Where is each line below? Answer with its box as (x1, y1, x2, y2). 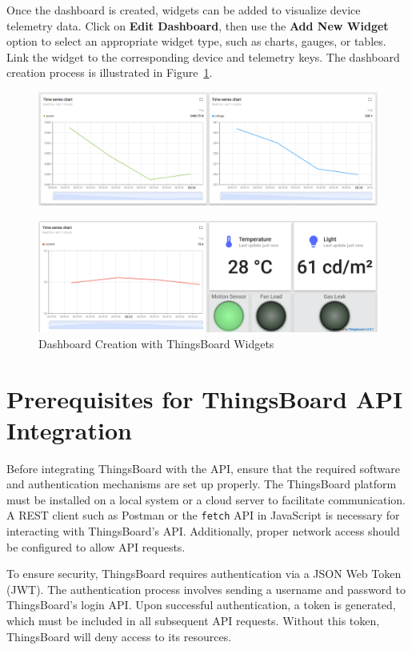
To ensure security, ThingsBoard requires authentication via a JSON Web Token (6, 565, 402, 582)
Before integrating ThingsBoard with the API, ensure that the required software (6, 459, 400, 476)
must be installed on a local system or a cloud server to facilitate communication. (6, 491, 406, 508)
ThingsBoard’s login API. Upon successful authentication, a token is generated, (6, 596, 396, 613)
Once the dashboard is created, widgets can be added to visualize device (6, 2, 361, 18)
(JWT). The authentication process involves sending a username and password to (6, 580, 406, 597)
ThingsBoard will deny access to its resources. (6, 628, 232, 644)
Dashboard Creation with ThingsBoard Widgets (38, 335, 274, 351)
